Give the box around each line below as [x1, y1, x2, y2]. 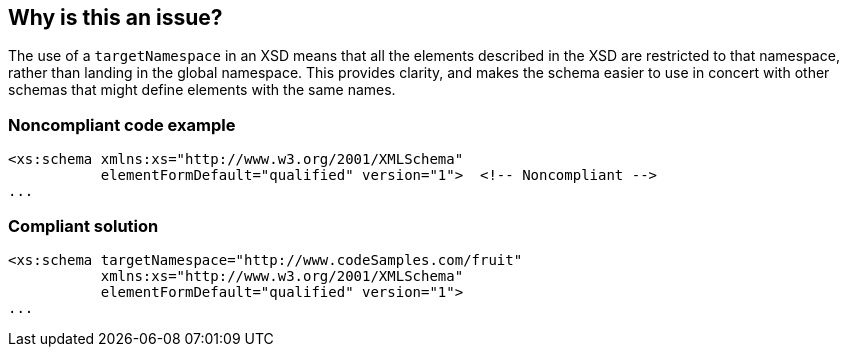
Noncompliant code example [8, 114, 236, 135]
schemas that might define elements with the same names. [8, 81, 396, 99]
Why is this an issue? [8, 5, 223, 30]
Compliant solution [8, 215, 159, 236]
